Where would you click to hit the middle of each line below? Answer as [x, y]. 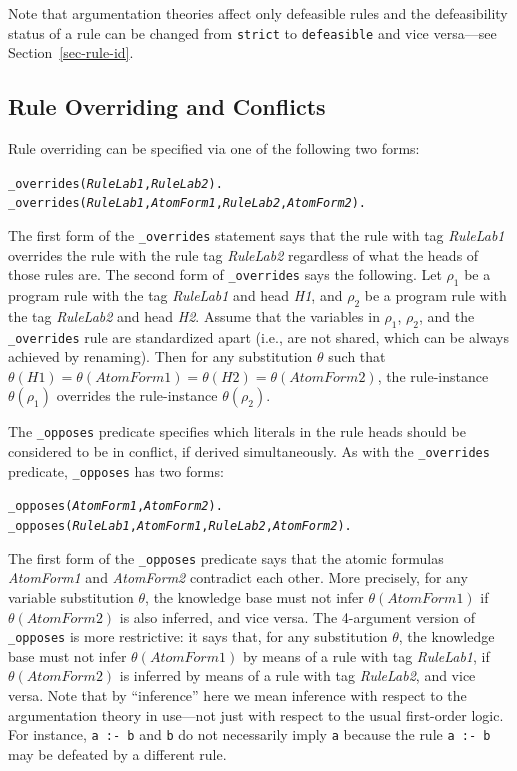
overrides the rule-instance [137, 395]
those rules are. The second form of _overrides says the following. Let [225, 274]
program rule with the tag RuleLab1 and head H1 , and [175, 295]
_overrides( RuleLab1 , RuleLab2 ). [115, 183]
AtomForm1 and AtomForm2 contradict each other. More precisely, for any [238, 577]
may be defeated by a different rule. [117, 753]
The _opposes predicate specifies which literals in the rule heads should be [237, 431]
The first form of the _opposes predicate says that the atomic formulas [226, 557]
